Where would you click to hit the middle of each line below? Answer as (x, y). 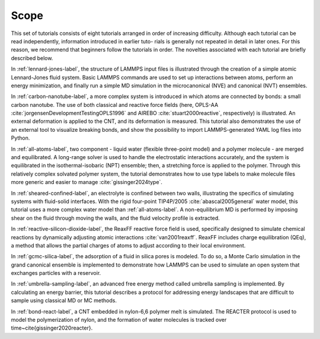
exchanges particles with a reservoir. (56, 273)
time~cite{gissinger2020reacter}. (52, 328)
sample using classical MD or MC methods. (64, 300)
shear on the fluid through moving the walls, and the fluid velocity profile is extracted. (115, 218)
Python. (20, 138)
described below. (32, 58)
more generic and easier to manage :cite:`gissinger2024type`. (87, 182)
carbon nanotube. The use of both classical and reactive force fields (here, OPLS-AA (115, 104)
